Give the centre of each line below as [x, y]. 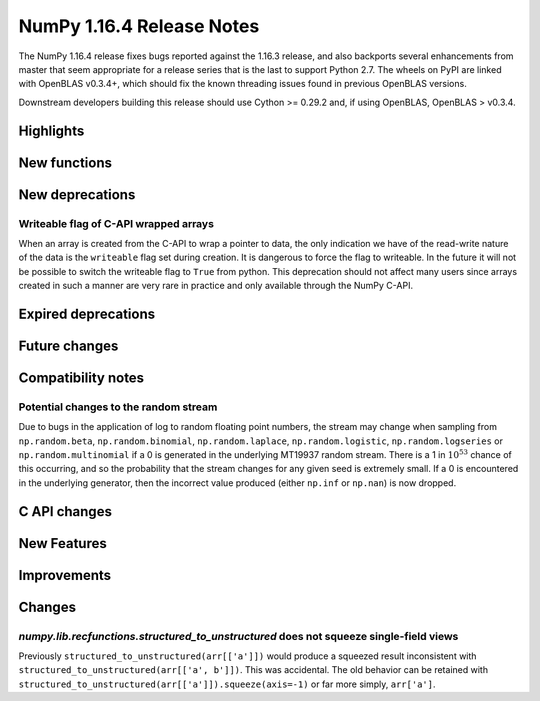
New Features [62, 543]
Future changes [68, 345]
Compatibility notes [81, 377]
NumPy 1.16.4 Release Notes [139, 26]
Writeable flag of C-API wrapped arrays [116, 223]
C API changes [65, 511]
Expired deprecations [87, 313]
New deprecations [77, 194]
